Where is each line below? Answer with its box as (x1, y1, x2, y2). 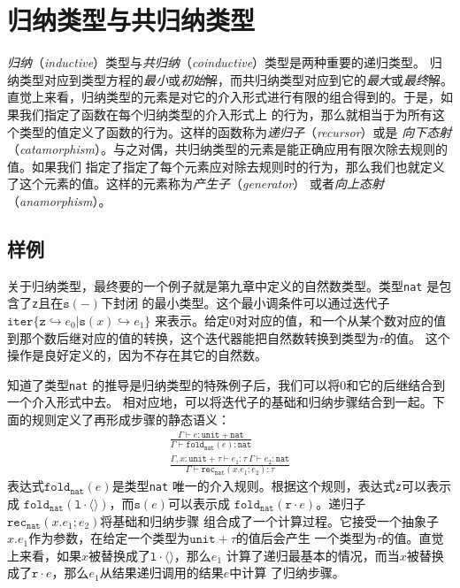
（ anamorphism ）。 (7, 191, 111, 210)
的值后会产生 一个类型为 (235, 529, 377, 547)
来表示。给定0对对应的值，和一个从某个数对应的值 (155, 310, 447, 329)
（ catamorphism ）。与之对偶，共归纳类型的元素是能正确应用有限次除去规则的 (7, 140, 448, 158)
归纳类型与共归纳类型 (7, 2, 256, 38)
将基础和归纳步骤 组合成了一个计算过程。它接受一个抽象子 (100, 511, 440, 530)
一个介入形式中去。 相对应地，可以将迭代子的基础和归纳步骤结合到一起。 (7, 393, 433, 411)
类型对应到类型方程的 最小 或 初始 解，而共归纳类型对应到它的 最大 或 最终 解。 (19, 70, 453, 88)
